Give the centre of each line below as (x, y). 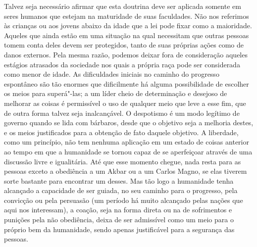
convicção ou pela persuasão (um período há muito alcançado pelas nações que (124, 200)
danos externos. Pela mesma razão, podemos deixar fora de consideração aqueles (126, 54)
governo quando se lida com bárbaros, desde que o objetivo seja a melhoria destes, (129, 123)
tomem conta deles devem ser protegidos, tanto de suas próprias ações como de (124, 45)
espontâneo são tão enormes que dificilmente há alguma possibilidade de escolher (127, 83)
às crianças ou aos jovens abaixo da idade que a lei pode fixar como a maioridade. (128, 25)
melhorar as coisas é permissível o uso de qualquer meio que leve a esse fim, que (125, 103)
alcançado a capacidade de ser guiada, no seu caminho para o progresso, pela (121, 190)
